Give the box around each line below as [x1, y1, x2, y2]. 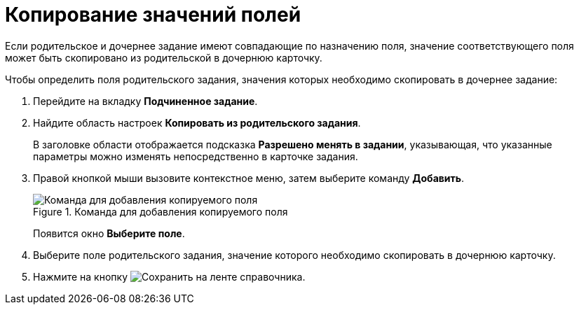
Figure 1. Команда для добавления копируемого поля [33, 205, 288, 218]
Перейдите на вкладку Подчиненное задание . [33, 94, 258, 107]
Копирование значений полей [5, 3, 301, 27]
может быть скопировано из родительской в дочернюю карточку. [5, 51, 322, 64]
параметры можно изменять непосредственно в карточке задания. [33, 150, 358, 162]
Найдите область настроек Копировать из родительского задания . [33, 116, 361, 129]
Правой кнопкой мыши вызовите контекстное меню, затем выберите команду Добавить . [33, 171, 465, 184]
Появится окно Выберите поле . [33, 227, 185, 239]
